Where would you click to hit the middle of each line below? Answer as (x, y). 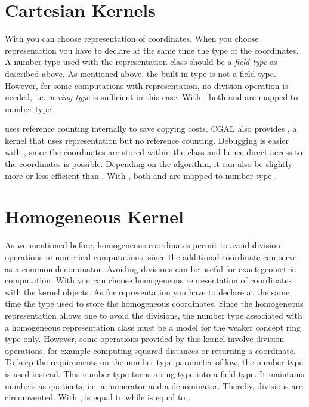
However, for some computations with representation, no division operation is (146, 85)
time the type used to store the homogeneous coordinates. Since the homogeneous (154, 303)
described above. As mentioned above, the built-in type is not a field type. (140, 73)
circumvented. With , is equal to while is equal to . (98, 397)
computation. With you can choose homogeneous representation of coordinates (149, 280)
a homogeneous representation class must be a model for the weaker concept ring (153, 327)
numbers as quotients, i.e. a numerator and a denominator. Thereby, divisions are (154, 385)
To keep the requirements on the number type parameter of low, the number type (154, 362)
